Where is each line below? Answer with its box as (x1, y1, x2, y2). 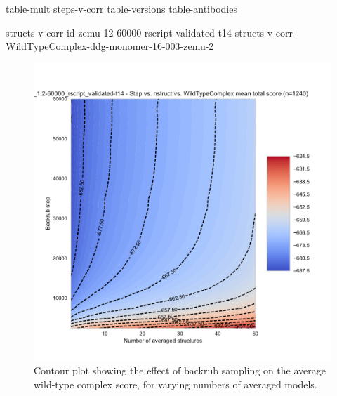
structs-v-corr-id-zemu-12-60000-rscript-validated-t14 (6, 25, 232, 39)
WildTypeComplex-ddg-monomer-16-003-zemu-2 (6, 39, 214, 53)
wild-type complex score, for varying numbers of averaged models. (34, 376, 317, 391)
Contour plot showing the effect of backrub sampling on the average (34, 363, 326, 378)
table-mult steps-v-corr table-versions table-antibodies (6, 1, 237, 15)
